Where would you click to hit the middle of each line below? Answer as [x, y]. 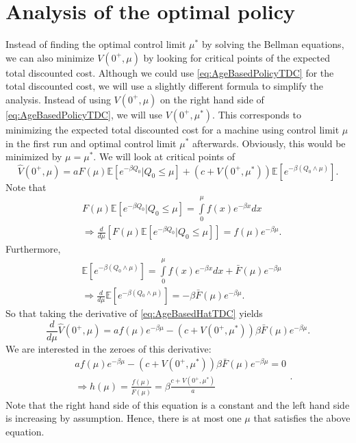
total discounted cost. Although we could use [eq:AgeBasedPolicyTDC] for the [170, 72]
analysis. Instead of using [58, 99]
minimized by [34, 156]
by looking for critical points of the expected [237, 57]
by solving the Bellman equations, [273, 44]
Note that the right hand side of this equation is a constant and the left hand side [178, 404]
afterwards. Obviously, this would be [269, 143]
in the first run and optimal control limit [91, 143]
